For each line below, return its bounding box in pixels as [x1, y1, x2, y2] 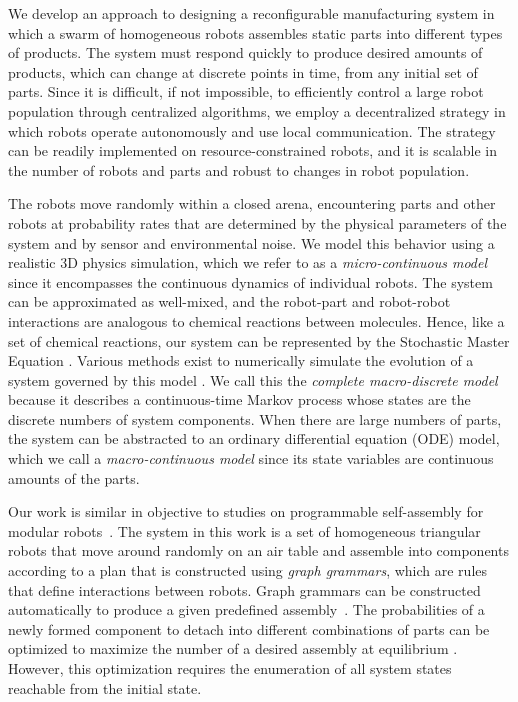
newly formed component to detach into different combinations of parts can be [8, 618, 490, 639]
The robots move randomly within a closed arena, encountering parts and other [8, 193, 496, 214]
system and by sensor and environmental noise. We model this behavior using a [8, 232, 495, 253]
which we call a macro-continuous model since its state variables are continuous [8, 448, 494, 469]
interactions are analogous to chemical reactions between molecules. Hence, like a [8, 310, 505, 331]
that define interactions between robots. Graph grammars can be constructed [8, 579, 481, 600]
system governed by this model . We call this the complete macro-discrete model [8, 369, 498, 390]
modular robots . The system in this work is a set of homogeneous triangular [8, 520, 481, 541]
